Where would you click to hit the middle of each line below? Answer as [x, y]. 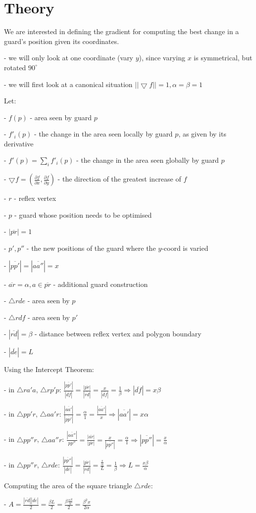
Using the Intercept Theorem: [49, 369]
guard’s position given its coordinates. [62, 41]
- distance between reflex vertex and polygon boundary [118, 334]
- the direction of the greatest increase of [119, 179]
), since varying [162, 58]
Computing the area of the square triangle [68, 485]
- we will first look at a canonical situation [68, 84]
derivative [19, 143]
